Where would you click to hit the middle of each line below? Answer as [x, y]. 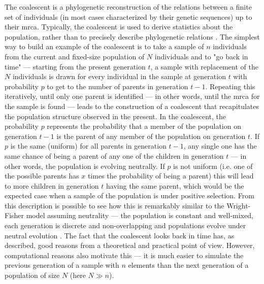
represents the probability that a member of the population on [144, 126]
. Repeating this [230, 86]
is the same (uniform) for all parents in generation [88, 146]
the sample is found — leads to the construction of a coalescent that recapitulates [132, 106]
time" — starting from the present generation [75, 66]
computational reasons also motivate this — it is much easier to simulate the [124, 255]
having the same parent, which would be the [175, 185]
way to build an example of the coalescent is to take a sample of [104, 46]
